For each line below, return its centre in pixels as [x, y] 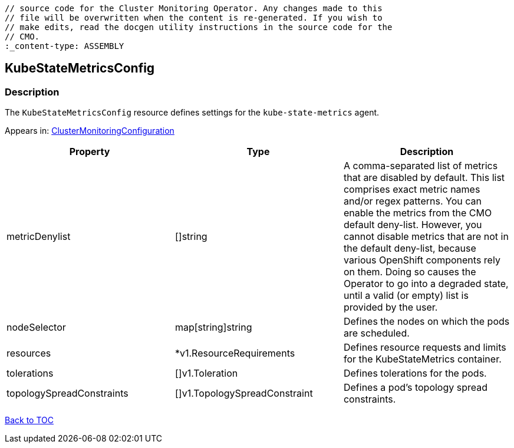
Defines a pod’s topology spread [416, 388]
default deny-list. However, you [413, 225]
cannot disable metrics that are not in [426, 237]
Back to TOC [29, 420]
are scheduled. [376, 333]
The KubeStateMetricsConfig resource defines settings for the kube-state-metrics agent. [192, 113]
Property [90, 152]
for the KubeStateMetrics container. [422, 359]
